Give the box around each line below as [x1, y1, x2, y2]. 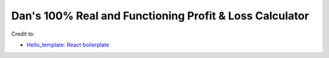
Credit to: [11, 30, 35, 37]
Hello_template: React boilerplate [26, 41, 110, 48]
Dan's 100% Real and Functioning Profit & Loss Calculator [11, 9, 310, 22]
